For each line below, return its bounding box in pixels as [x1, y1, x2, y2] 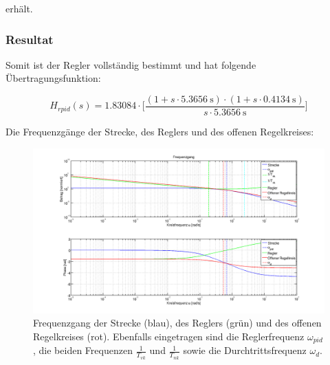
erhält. [5, 1, 33, 15]
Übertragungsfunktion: [5, 71, 101, 85]
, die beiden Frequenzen [33, 343, 133, 357]
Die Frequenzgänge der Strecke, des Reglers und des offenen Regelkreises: [5, 124, 314, 139]
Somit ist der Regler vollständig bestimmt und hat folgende [5, 57, 256, 71]
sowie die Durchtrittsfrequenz [183, 343, 307, 357]
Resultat [5, 30, 54, 47]
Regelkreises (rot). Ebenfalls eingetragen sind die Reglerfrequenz [33, 329, 305, 343]
